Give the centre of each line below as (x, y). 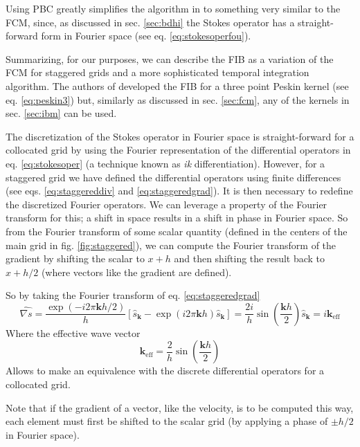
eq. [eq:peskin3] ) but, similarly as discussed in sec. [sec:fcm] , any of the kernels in (178, 99)
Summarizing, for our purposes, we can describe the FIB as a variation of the (170, 58)
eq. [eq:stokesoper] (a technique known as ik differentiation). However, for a (165, 163)
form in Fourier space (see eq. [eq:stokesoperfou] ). (146, 36)
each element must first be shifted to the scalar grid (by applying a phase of (167, 421)
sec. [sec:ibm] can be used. (61, 113)
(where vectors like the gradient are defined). (136, 272)
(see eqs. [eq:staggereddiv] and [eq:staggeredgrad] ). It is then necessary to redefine (179, 191)
